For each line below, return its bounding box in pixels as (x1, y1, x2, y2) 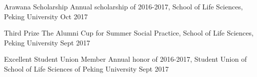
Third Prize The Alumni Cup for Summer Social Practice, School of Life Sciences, (4, 28, 254, 38)
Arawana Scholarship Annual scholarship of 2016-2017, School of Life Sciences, (4, 1, 243, 11)
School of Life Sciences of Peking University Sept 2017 (4, 63, 169, 74)
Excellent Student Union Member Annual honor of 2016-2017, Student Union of (4, 54, 247, 64)
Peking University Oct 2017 (4, 11, 88, 21)
